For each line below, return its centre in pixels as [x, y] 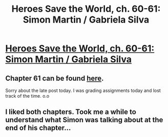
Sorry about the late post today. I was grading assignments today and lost [83, 90]
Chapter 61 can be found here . [55, 78]
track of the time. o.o [27, 96]
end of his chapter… [38, 128]
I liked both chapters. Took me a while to [71, 112]
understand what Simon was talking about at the [84, 120]
